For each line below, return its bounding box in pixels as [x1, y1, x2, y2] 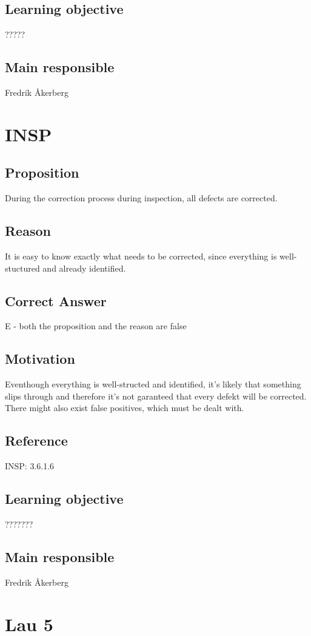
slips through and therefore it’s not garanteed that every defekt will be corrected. [5, 389, 307, 402]
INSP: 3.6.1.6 [5, 460, 55, 472]
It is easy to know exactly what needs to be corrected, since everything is [5, 249, 277, 262]
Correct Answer [5, 291, 107, 310]
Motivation [5, 349, 75, 368]
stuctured [5, 261, 40, 274]
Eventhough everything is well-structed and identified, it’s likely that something [5, 378, 301, 390]
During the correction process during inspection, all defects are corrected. [5, 192, 278, 204]
